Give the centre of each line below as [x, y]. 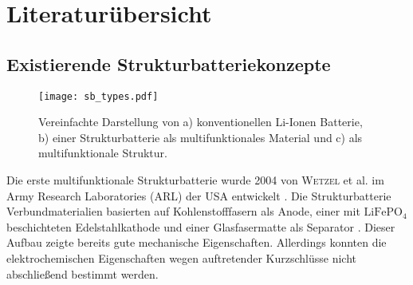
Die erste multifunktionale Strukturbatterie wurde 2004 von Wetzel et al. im [195, 180]
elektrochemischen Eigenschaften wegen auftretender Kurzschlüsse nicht [181, 257]
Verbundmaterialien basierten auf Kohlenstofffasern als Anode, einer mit [183, 211]
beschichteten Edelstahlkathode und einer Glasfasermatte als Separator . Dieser [201, 226]
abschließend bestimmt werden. [83, 273]
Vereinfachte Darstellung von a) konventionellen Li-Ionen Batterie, [201, 122]
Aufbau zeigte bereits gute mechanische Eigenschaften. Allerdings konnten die [197, 242]
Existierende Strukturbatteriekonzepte [169, 63]
